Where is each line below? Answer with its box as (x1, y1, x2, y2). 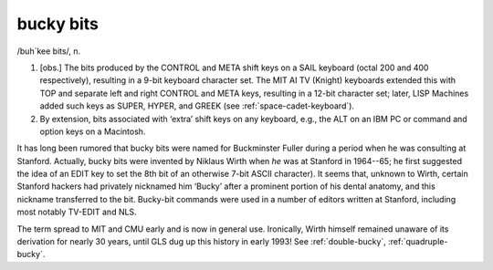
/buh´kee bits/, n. (16, 46, 81, 57)
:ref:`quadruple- (388, 236, 448, 247)
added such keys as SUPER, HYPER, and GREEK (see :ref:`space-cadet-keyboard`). (39, 100, 355, 111)
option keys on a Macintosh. (39, 126, 146, 137)
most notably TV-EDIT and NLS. (16, 206, 137, 218)
